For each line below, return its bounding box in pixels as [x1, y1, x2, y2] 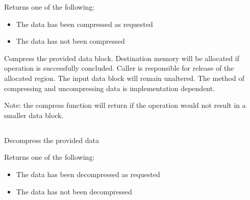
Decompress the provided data [4, 134, 99, 145]
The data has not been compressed [16, 36, 125, 46]
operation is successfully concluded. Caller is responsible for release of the [4, 63, 234, 73]
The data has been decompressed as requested [16, 168, 160, 179]
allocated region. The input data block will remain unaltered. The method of [4, 72, 244, 83]
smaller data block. [4, 109, 64, 120]
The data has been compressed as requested [16, 18, 153, 29]
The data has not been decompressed [16, 186, 132, 196]
